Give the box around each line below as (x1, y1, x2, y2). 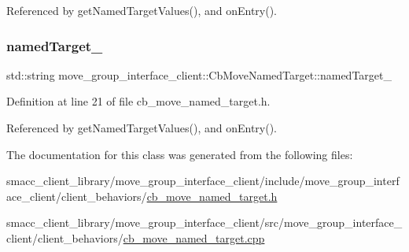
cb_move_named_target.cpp (123, 229, 265, 246)
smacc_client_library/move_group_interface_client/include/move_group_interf (6, 172, 400, 189)
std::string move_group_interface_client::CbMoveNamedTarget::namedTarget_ (6, 66, 392, 83)
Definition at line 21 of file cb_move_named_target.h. (6, 93, 271, 109)
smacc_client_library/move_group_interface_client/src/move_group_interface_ (6, 214, 403, 231)
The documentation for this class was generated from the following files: (6, 146, 353, 162)
